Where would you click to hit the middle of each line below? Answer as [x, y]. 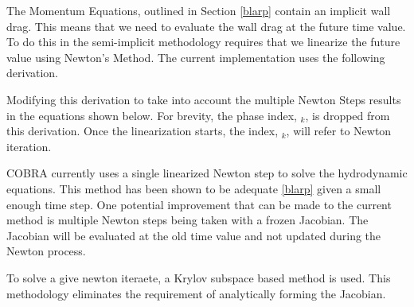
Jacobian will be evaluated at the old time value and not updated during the [194, 235]
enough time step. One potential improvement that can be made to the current [199, 204]
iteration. [29, 146]
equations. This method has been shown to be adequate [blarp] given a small [194, 188]
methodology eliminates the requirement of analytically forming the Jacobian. [196, 293]
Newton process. [46, 251]
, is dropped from [348, 115]
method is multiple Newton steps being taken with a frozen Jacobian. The [187, 220]
